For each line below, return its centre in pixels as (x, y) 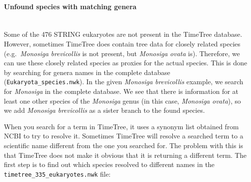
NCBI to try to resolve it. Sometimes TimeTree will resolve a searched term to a (124, 136)
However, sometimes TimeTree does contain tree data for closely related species (122, 43)
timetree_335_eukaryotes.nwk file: (57, 174)
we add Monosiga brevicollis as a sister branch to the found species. (104, 110)
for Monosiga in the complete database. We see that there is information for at (121, 91)
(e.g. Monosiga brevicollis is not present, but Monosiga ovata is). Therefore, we (122, 53)
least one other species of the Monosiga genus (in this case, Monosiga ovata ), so (123, 100)
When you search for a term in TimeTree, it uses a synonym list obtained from (121, 126)
